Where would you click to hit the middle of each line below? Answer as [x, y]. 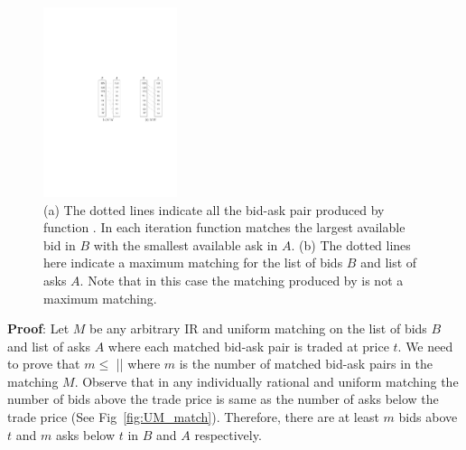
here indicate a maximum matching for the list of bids [193, 262]
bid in [60, 244]
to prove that [44, 364]
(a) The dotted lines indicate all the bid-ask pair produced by [214, 209]
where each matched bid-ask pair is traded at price [248, 346]
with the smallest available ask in [186, 244]
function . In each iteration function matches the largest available [224, 227]
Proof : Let [38, 328]
